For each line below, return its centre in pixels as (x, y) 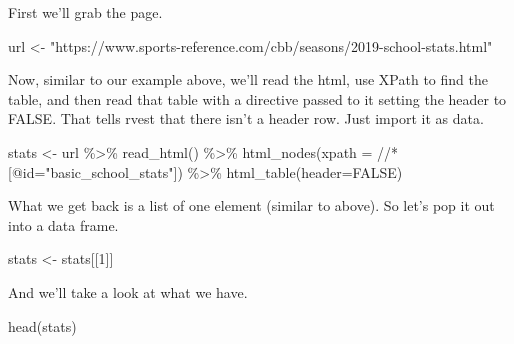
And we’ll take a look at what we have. (128, 291)
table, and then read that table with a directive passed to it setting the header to (257, 98)
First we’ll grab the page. (85, 12)
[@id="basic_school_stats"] (93, 171)
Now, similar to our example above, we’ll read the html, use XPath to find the (248, 79)
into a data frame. (63, 224)
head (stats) (42, 325)
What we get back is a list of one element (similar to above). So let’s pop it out (251, 205)
